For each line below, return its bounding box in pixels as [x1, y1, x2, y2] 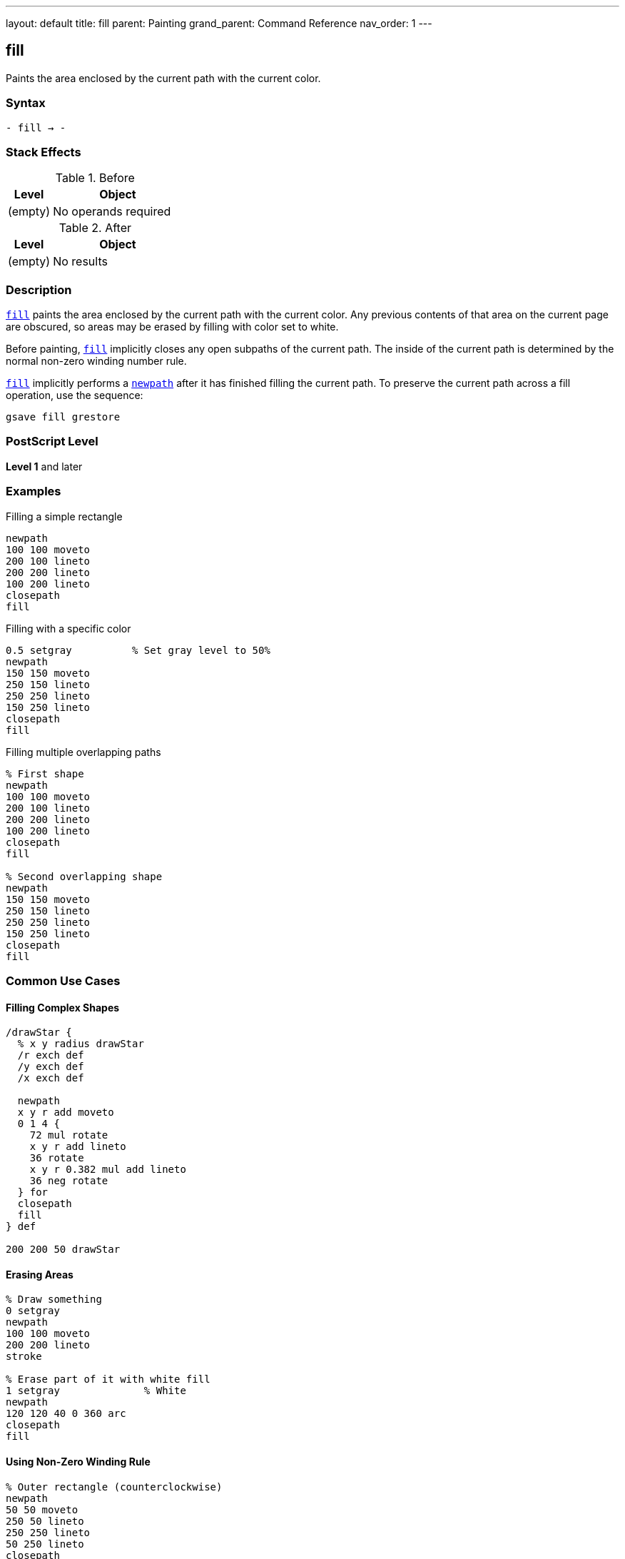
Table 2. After [59, 221, 132, 236]
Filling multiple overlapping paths [6, 745, 161, 758]
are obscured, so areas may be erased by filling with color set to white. [6, 321, 339, 333]
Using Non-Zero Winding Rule [6, 1455, 151, 1468]
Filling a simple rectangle [6, 510, 123, 523]
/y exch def [17, 1061, 84, 1073]
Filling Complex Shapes [6, 1001, 120, 1014]
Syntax [6, 96, 46, 111]
